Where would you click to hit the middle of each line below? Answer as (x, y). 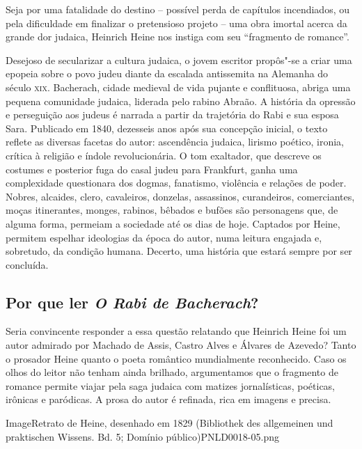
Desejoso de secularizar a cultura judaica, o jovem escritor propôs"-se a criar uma (179, 60)
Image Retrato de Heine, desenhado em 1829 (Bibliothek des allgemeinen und (170, 423)
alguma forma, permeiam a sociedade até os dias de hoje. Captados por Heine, (173, 223)
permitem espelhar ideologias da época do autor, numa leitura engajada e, (164, 237)
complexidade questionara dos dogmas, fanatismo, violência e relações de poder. (176, 183)
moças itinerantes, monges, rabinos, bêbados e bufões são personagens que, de (172, 210)
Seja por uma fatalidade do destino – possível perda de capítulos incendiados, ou (178, 9)
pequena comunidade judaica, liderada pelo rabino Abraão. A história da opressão (181, 101)
